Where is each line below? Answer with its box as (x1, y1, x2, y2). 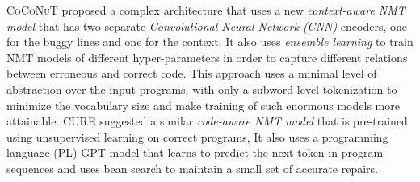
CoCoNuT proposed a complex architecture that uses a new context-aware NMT (6, 2, 405, 18)
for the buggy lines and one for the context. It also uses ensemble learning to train (6, 33, 414, 50)
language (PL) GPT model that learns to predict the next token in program (6, 144, 384, 161)
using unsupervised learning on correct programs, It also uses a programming (6, 128, 388, 145)
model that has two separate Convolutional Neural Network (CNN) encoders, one (6, 17, 407, 34)
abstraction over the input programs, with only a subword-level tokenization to (6, 80, 397, 97)
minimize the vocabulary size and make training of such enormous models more (6, 96, 400, 113)
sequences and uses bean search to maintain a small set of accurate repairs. (6, 159, 378, 176)
